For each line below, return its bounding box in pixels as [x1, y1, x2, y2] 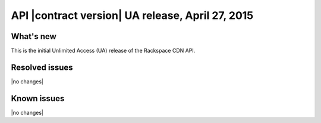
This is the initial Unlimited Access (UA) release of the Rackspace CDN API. [11, 47, 196, 54]
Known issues [11, 93, 65, 103]
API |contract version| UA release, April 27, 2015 [11, 9, 254, 22]
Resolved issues [11, 62, 74, 72]
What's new [11, 31, 56, 41]
